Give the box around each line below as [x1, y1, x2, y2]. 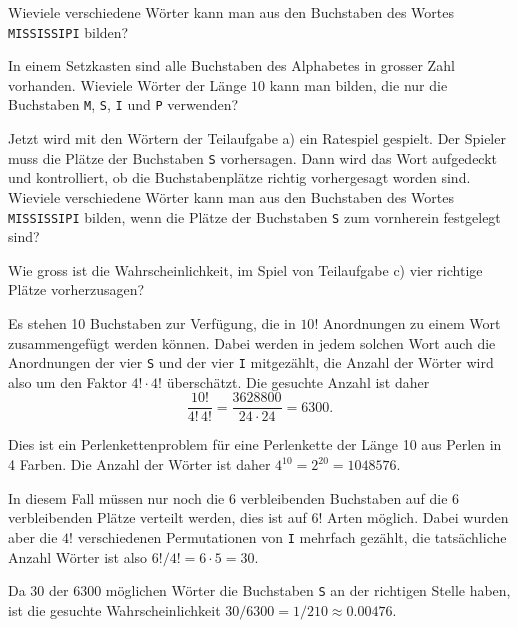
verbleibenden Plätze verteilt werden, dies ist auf [8, 507, 307, 528]
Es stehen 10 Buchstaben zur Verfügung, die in [8, 312, 296, 333]
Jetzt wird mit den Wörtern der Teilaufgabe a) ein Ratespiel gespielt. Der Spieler [8, 128, 506, 149]
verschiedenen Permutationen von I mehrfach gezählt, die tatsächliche [77, 526, 507, 547]
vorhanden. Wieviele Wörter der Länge [8, 74, 247, 95]
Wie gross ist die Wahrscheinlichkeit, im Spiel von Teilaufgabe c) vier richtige [8, 259, 483, 280]
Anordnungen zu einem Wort [322, 312, 501, 333]
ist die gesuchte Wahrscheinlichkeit [8, 599, 221, 620]
